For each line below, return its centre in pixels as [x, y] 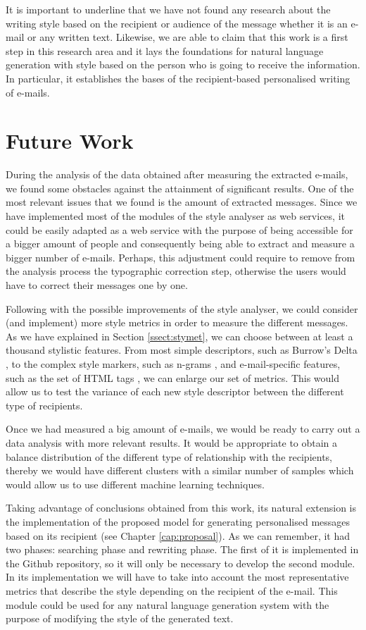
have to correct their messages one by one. [97, 285]
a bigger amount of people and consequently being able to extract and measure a [180, 243]
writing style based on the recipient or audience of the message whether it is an [177, 23]
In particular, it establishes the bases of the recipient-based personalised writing [178, 78]
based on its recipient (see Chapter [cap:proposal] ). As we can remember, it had [178, 535]
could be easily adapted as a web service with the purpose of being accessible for [179, 229]
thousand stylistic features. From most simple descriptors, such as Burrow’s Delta [182, 350]
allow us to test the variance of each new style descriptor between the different [175, 391]
